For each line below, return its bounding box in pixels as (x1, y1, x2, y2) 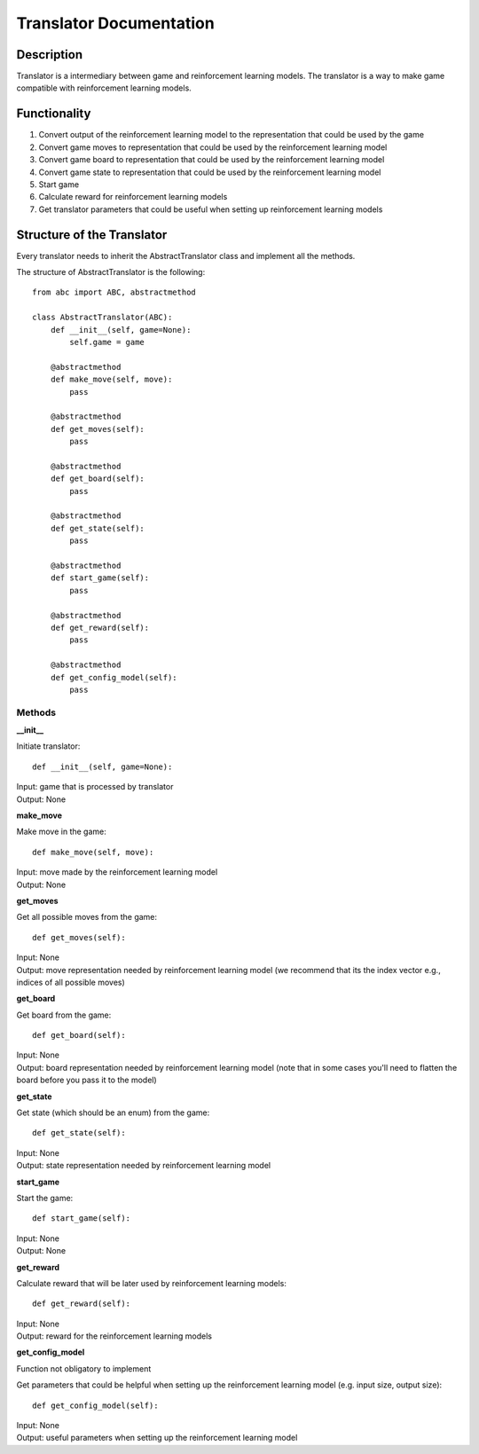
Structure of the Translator (16, 227, 168, 242)
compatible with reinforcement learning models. (16, 83, 192, 93)
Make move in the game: (16, 826, 106, 837)
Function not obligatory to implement (16, 1363, 152, 1374)
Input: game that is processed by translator (16, 782, 174, 792)
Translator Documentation (16, 13, 215, 33)
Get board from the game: (16, 1010, 112, 1020)
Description (16, 47, 83, 62)
